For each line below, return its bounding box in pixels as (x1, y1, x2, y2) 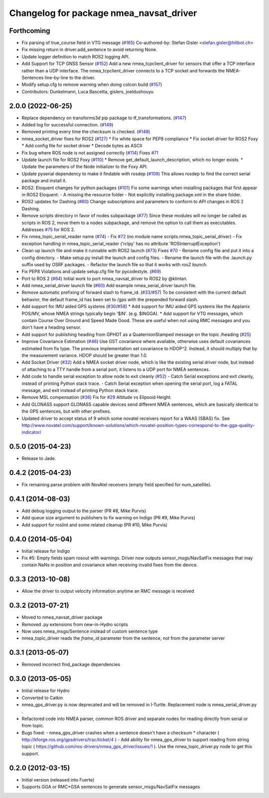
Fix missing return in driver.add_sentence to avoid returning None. (21, 46, 157, 52)
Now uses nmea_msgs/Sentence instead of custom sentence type (21, 628, 158, 634)
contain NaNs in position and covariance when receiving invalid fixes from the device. (21, 562, 198, 568)
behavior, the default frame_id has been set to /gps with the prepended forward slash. (21, 296, 199, 302)
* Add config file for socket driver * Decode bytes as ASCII (21, 143, 142, 149)
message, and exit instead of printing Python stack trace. (21, 387, 139, 393)
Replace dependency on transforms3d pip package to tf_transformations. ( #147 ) (21, 115, 187, 121)
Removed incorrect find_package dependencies (21, 662, 121, 668)
